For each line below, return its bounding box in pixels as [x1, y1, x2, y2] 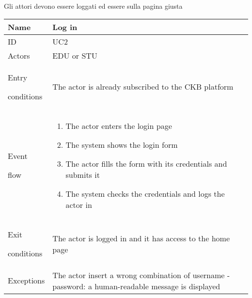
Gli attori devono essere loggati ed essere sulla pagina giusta [4, 1, 183, 11]
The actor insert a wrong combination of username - [52, 269, 230, 281]
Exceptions [8, 275, 45, 286]
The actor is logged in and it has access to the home [52, 232, 230, 244]
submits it [65, 169, 100, 180]
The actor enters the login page [65, 120, 172, 131]
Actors [8, 49, 30, 61]
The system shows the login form [65, 139, 178, 150]
